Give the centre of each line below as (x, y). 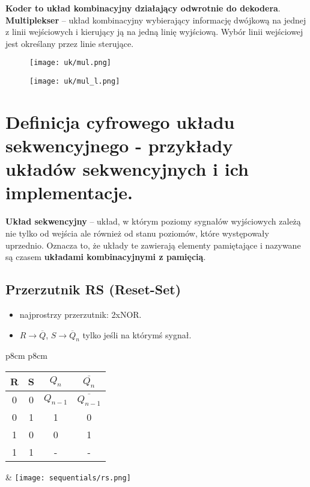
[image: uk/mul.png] (71, 63)
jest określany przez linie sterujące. (70, 43)
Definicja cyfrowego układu (120, 121)
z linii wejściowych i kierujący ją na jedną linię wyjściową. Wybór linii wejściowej (154, 32)
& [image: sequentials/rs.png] (68, 476)
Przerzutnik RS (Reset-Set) (93, 289)
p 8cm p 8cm (27, 355)
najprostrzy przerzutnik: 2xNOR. (81, 314)
